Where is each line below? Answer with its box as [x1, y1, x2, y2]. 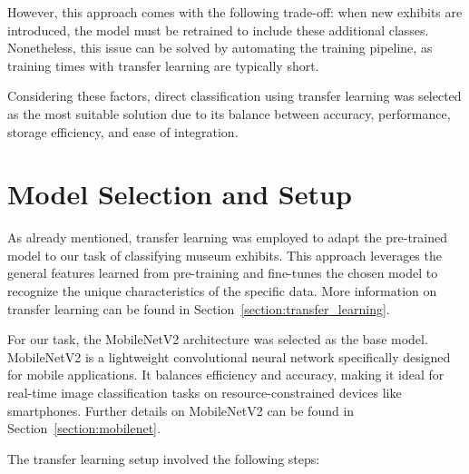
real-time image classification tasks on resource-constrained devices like [7, 383, 402, 402]
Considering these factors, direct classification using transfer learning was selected [7, 86, 462, 105]
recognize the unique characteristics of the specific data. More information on [7, 281, 437, 301]
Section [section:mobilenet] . [7, 419, 161, 438]
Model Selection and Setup [7, 175, 352, 212]
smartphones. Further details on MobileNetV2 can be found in [7, 400, 355, 420]
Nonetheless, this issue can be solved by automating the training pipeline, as [7, 38, 433, 57]
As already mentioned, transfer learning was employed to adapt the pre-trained [7, 228, 448, 247]
